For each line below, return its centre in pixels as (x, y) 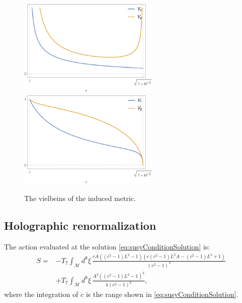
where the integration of (41, 294)
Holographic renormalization (80, 225)
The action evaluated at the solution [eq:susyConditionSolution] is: (107, 246)
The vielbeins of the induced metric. (80, 198)
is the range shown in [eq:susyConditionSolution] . (162, 294)
